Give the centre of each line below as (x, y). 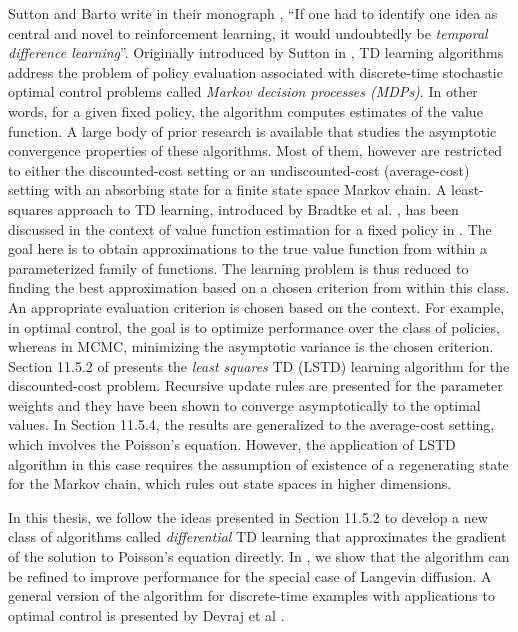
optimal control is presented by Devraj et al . (146, 614)
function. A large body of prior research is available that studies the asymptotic (252, 130)
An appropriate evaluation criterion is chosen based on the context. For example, (256, 306)
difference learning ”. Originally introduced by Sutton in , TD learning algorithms (256, 52)
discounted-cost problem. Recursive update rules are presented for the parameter (255, 385)
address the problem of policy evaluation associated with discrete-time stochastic (255, 71)
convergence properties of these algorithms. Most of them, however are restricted (255, 150)
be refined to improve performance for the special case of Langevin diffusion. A (250, 575)
